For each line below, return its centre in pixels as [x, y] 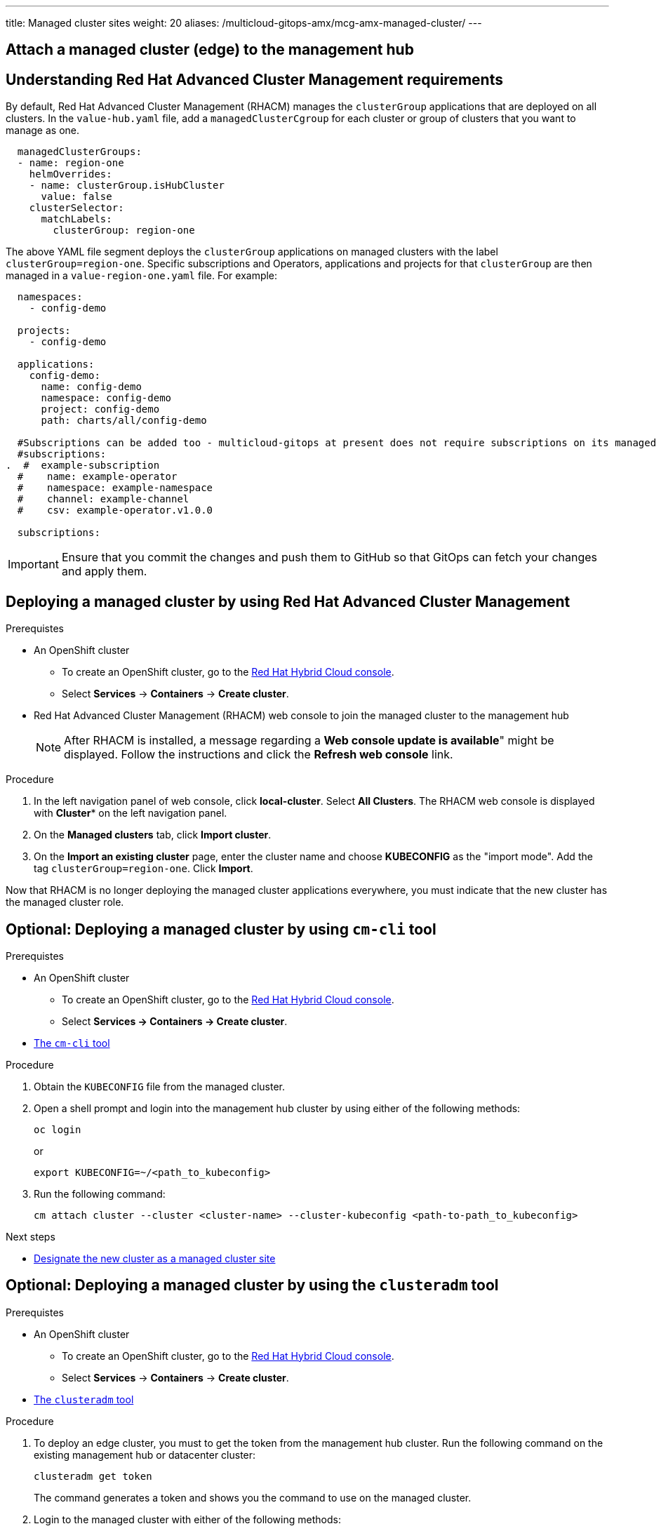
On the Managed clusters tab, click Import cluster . [153, 835]
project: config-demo [100, 409]
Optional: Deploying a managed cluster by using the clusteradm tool [252, 1285]
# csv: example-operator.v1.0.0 [115, 510]
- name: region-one [71, 163]
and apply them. [104, 571]
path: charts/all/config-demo [124, 421]
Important [33, 564]
